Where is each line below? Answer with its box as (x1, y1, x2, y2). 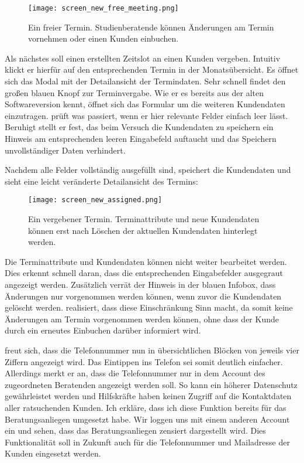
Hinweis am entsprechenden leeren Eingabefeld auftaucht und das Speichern (5, 132, 277, 144)
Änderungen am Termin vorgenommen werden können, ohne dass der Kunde (5, 312, 279, 325)
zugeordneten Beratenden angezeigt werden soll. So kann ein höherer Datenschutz (5, 378, 298, 390)
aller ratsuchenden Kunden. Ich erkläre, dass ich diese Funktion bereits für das (5, 401, 286, 413)
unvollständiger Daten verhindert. (5, 144, 126, 156)
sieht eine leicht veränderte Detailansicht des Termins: (5, 175, 198, 187)
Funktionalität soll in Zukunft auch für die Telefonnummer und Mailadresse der (5, 435, 290, 448)
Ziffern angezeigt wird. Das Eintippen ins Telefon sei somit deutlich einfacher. (5, 355, 283, 367)
